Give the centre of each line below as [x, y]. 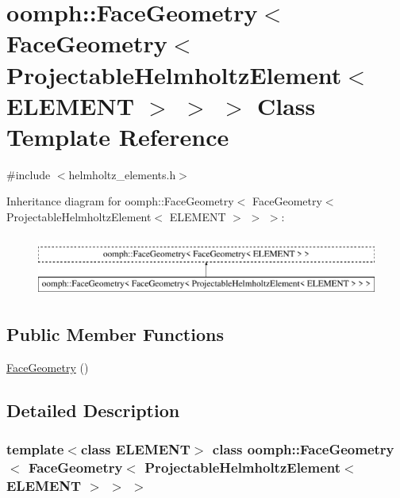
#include [29, 174]
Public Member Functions [115, 334]
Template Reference [118, 136]
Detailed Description [93, 410]
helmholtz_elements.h [122, 174]
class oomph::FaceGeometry [303, 449]
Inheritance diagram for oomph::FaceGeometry [120, 201]
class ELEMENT [135, 449]
